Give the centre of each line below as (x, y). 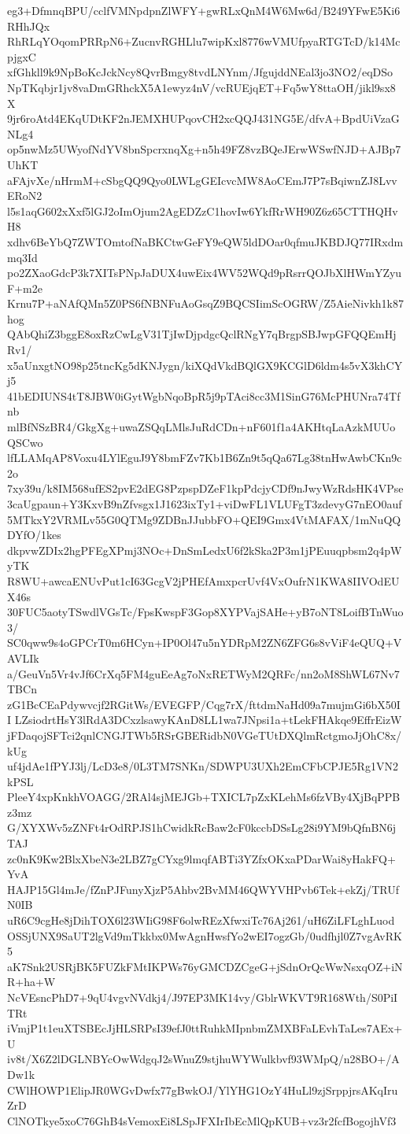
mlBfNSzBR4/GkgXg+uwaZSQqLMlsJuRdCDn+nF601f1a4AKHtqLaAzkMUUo (201, 427)
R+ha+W (31, 982)
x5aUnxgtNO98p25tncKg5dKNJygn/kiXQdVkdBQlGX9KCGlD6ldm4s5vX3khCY (205, 365)
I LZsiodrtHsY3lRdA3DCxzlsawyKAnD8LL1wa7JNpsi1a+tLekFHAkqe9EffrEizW (205, 720)
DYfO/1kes (34, 535)
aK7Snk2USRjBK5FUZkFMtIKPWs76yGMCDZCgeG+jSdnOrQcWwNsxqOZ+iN (205, 966)
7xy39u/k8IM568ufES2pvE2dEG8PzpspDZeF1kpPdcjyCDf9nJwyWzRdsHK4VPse (205, 488)
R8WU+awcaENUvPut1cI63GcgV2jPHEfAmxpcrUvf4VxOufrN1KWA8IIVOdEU (203, 580)
